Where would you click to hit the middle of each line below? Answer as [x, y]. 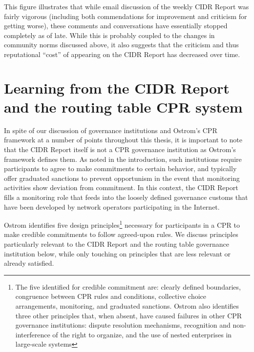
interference [33, 334]
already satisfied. [29, 263]
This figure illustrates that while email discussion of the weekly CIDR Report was [127, 6]
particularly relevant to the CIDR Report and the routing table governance [116, 244]
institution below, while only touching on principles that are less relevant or [117, 253]
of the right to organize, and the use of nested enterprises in [142, 334]
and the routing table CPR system [123, 107]
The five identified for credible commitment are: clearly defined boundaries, [128, 286]
